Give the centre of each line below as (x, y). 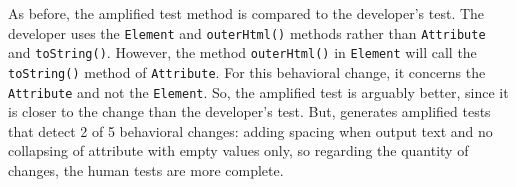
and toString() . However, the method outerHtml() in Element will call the (242, 52)
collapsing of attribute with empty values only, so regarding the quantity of (238, 150)
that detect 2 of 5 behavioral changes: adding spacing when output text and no (250, 130)
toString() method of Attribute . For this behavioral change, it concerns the (247, 71)
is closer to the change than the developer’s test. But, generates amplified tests (249, 111)
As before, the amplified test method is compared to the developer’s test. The (246, 13)
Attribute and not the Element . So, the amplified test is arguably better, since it (258, 91)
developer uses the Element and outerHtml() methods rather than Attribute (247, 32)
